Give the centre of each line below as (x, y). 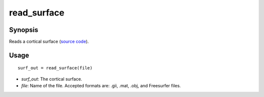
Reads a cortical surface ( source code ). (49, 42)
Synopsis (24, 30)
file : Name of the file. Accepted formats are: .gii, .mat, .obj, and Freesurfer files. (101, 86)
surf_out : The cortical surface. (52, 79)
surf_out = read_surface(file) (55, 68)
